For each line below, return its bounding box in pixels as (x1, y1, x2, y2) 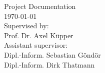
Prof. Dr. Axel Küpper (4, 30, 73, 40)
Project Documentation (4, 1, 76, 11)
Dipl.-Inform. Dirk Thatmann (4, 59, 95, 70)
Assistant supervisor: (4, 40, 68, 50)
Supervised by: (4, 20, 49, 31)
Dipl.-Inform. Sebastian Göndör (4, 49, 101, 60)
